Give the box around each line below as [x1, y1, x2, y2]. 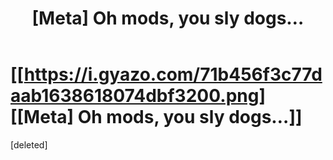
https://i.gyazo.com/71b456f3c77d [23, 63, 323, 86]
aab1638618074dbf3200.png [10, 85, 260, 107]
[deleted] [10, 138, 48, 151]
